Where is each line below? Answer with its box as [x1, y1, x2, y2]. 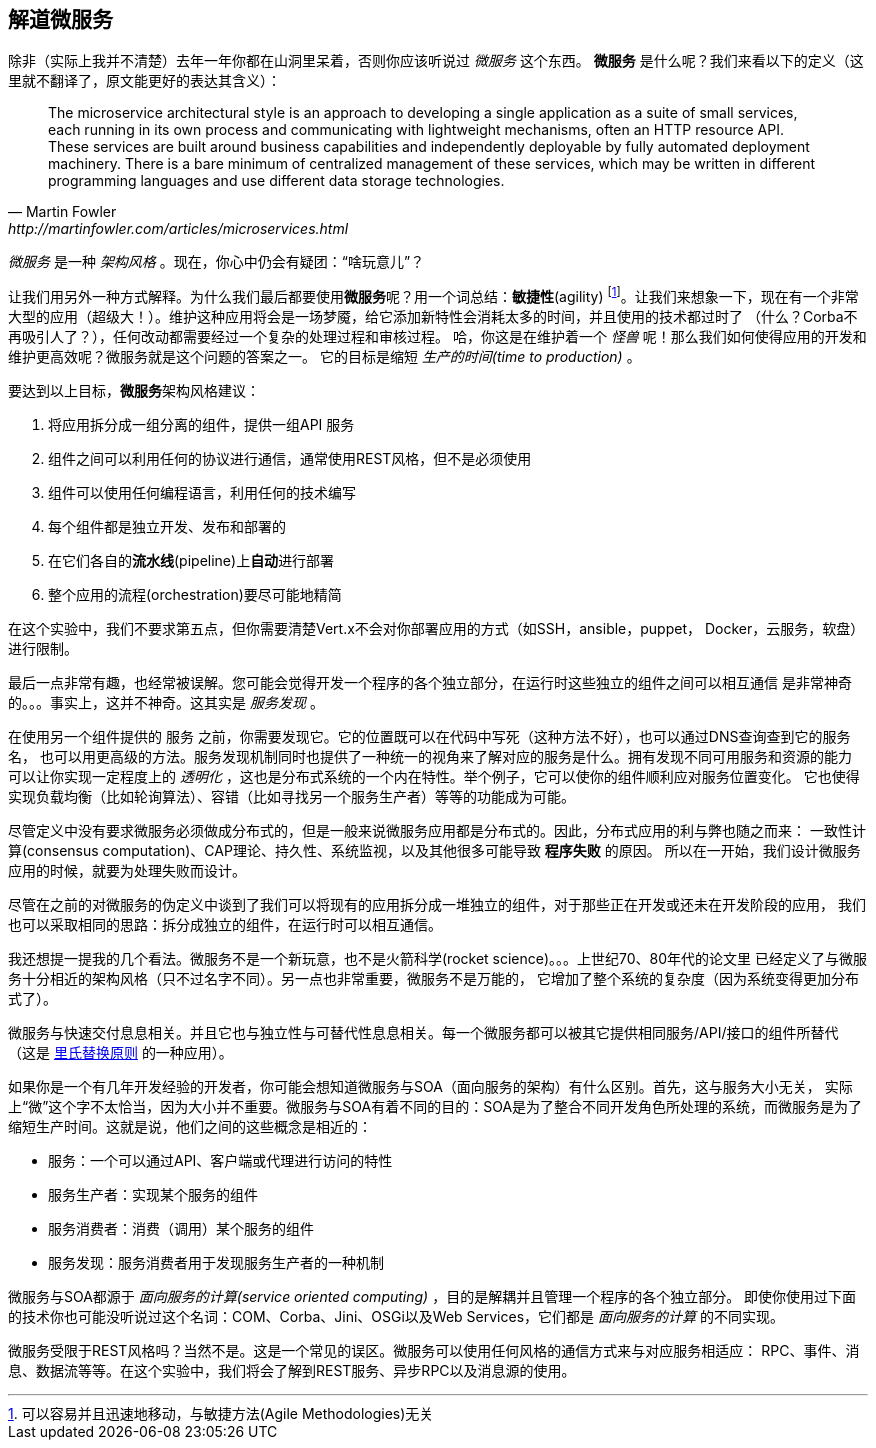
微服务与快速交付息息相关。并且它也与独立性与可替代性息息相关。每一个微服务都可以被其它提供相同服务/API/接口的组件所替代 [8, 1024, 839, 1042]
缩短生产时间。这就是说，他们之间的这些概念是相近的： [8, 1118, 372, 1136]
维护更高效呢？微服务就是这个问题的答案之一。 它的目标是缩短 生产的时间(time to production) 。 [8, 348, 641, 366]
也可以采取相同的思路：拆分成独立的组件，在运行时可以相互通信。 [8, 916, 442, 934]
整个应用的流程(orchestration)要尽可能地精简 [48, 586, 342, 604]
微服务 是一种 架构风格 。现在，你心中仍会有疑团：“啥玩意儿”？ [8, 253, 425, 271]
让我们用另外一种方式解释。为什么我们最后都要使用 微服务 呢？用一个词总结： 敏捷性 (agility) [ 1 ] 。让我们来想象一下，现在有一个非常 [8, 285, 859, 306]
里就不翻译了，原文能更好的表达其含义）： [8, 72, 281, 90]
